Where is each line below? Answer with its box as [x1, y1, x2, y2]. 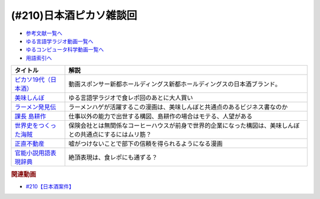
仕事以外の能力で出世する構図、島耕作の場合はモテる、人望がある [68, 113, 253, 121]
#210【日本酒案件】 [25, 182, 74, 190]
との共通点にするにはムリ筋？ [68, 130, 152, 139]
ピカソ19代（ [14, 76, 51, 84]
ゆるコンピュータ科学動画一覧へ [25, 46, 104, 53]
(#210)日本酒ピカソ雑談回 [11, 9, 137, 22]
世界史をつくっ [14, 121, 56, 130]
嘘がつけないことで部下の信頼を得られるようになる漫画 [68, 140, 223, 148]
